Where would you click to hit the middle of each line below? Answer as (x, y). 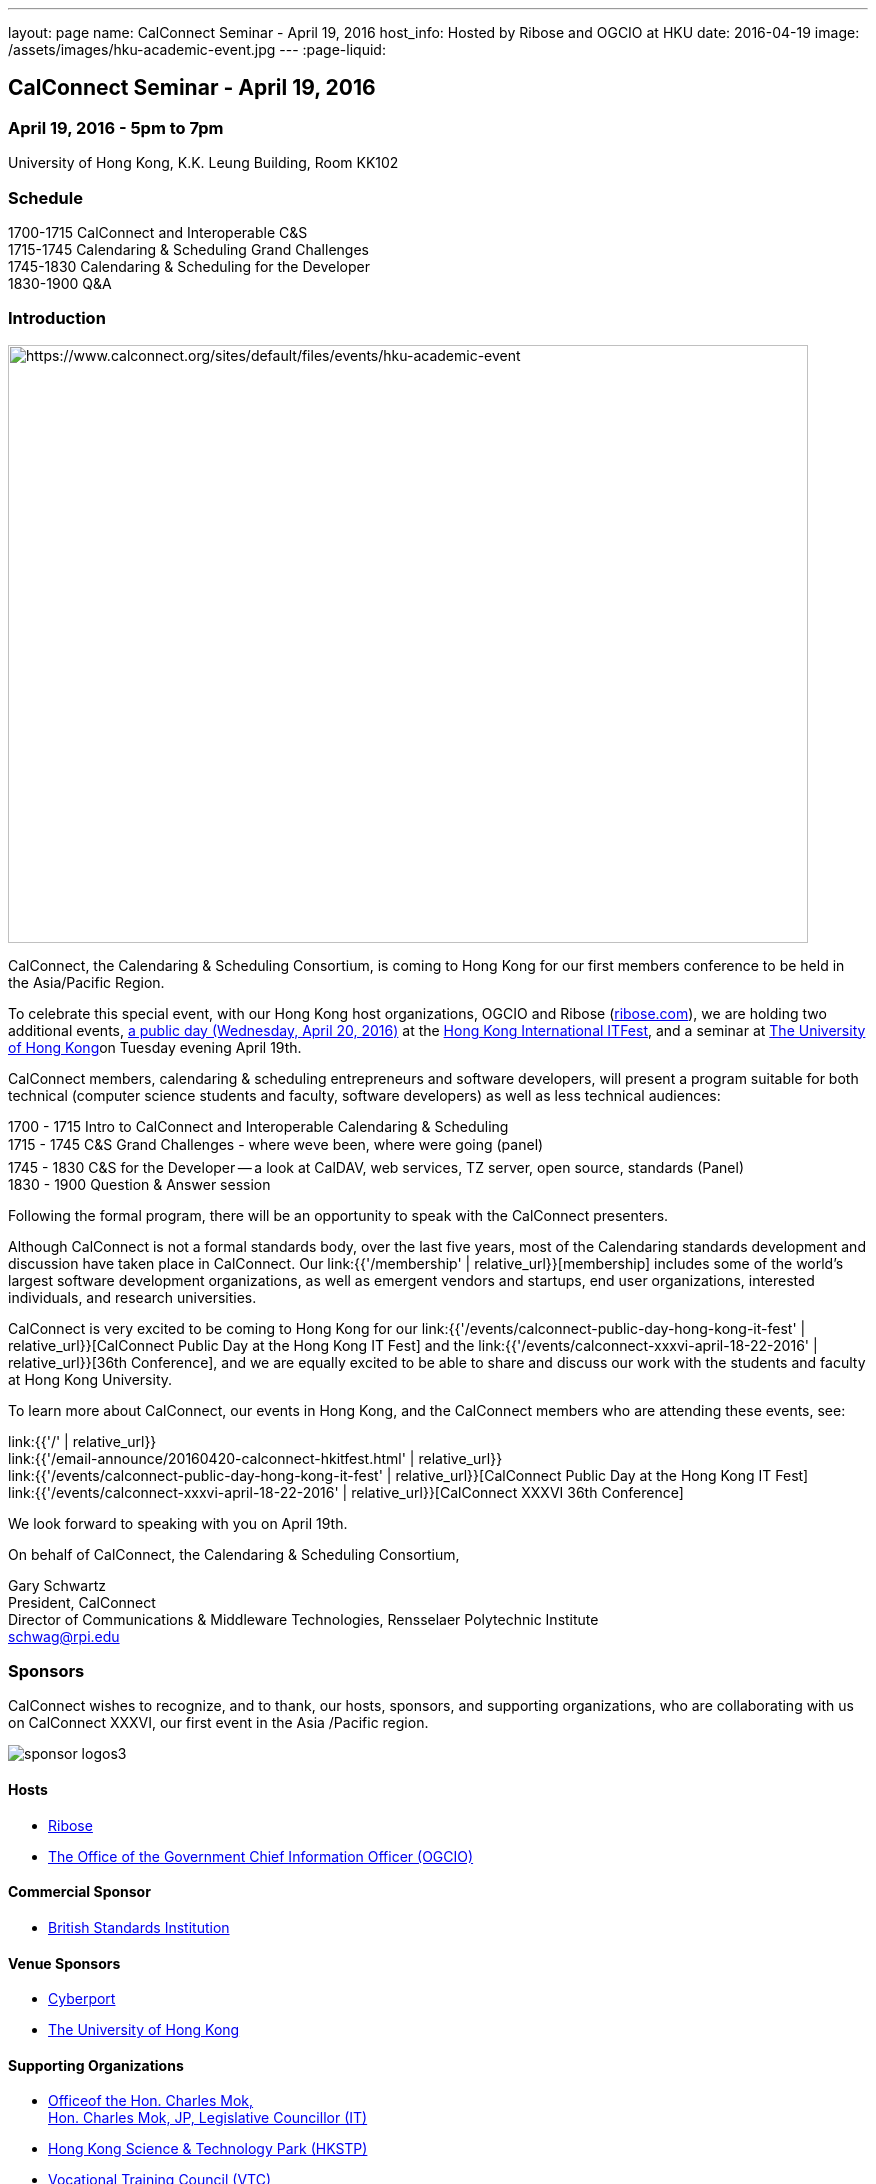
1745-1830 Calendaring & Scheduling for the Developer (189, 266)
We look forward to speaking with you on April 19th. (178, 1523)
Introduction (57, 318)
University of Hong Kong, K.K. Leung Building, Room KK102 (203, 163)
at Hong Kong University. (90, 1379)
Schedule (45, 197)
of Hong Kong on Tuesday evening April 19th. (155, 1047)
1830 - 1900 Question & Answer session (139, 1184)
